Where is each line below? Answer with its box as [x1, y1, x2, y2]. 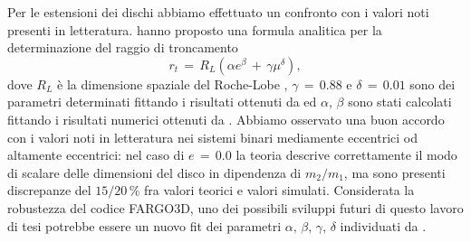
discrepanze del [7, 181, 91, 200]
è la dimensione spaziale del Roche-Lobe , [57, 74, 288, 93]
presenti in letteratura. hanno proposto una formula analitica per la [7, 20, 382, 39]
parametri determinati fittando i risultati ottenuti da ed [7, 92, 317, 111]
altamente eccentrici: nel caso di [7, 145, 185, 164]
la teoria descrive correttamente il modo [235, 145, 457, 164]
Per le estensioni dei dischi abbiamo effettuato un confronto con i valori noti [7, 3, 429, 21]
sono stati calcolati [348, 92, 452, 111]
